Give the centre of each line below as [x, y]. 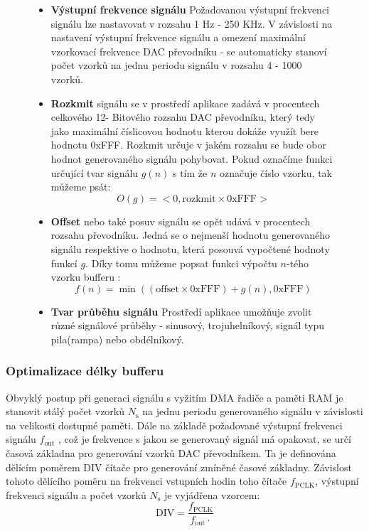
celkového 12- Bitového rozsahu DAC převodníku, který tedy [183, 117]
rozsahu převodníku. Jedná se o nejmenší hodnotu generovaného [190, 235]
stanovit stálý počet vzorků [65, 411]
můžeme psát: [81, 187]
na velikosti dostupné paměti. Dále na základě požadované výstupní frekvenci [174, 425]
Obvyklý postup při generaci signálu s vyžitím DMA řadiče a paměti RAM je [175, 397]
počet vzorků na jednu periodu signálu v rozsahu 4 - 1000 [176, 65]
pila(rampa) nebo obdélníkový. [117, 339]
